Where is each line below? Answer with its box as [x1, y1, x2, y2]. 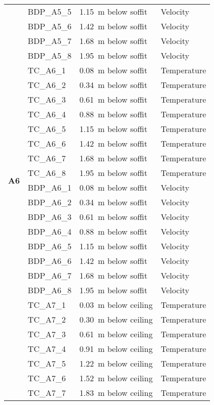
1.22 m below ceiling [79, 357, 153, 369]
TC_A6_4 [28, 108, 66, 120]
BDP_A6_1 [28, 182, 72, 193]
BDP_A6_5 [28, 240, 72, 252]
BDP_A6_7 [28, 269, 72, 281]
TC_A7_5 [28, 357, 66, 369]
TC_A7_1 [28, 299, 66, 310]
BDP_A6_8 [28, 284, 72, 296]
